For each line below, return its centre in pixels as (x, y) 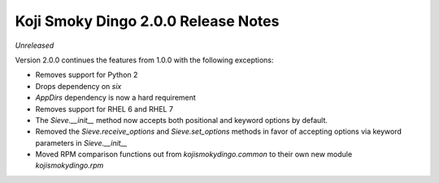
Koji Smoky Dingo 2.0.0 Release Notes (147, 21)
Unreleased (35, 45)
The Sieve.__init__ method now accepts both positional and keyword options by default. (182, 120)
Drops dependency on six (78, 86)
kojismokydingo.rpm (70, 165)
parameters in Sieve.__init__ (81, 143)
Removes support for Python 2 (87, 75)
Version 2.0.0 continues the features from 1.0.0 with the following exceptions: (144, 60)
